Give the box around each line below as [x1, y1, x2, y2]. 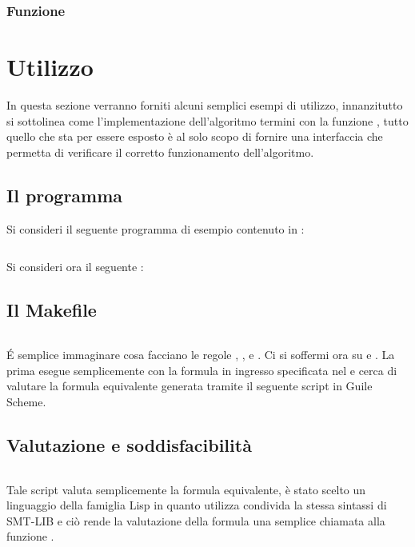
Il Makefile [6, 297, 97, 322]
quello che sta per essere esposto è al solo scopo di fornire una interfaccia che [6, 128, 383, 145]
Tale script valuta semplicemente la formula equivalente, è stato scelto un [6, 481, 366, 497]
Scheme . [6, 393, 46, 409]
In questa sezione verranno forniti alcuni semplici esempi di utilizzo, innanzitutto [6, 96, 403, 113]
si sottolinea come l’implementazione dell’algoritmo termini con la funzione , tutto [6, 112, 409, 129]
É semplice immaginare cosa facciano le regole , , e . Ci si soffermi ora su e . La [6, 345, 395, 362]
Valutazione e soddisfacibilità [6, 432, 252, 457]
